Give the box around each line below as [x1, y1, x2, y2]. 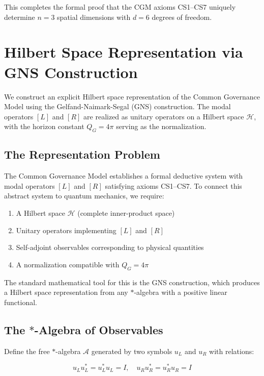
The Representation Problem [4, 146, 160, 162]
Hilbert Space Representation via [4, 41, 243, 62]
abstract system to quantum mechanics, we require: [4, 190, 164, 201]
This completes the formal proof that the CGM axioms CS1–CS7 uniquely [4, 2, 236, 12]
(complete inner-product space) [77, 208, 175, 218]
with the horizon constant [4, 121, 84, 132]
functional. [4, 296, 37, 307]
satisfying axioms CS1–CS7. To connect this [105, 180, 242, 191]
